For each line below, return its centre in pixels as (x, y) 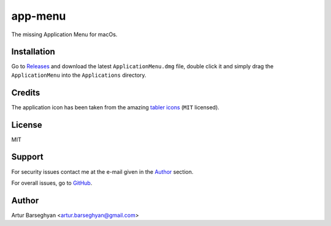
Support (27, 157)
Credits (26, 92)
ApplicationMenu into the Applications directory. (79, 75)
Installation (33, 52)
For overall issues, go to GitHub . (52, 183)
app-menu (39, 16)
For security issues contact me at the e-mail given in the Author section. (102, 171)
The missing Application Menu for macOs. (64, 34)
